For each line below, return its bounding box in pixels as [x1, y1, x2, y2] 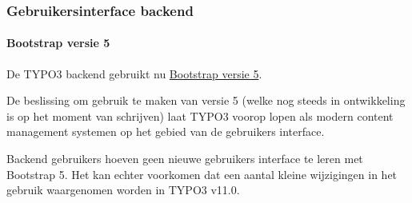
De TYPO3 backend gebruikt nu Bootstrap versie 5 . [6, 65, 262, 82]
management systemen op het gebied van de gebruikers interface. [6, 123, 325, 140]
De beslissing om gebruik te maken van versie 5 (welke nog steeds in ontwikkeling [6, 92, 406, 109]
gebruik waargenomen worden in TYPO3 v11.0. [6, 181, 240, 198]
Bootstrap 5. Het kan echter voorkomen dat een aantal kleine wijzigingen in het [6, 165, 398, 182]
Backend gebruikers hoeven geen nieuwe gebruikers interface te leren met [6, 150, 363, 167]
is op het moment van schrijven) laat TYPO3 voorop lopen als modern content [6, 107, 394, 124]
